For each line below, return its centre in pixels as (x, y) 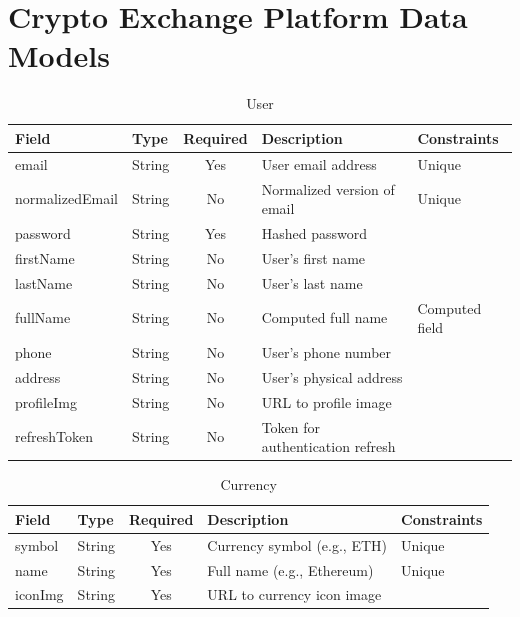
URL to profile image (326, 401)
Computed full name (324, 317)
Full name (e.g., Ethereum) (290, 569)
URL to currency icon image (294, 594)
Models (59, 55)
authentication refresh (328, 446)
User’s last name (312, 282)
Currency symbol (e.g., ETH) (297, 544)
